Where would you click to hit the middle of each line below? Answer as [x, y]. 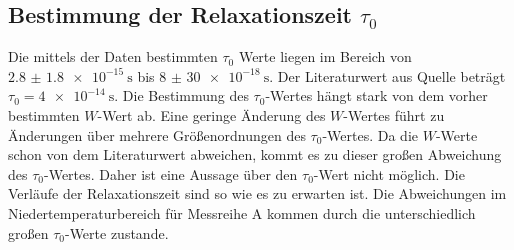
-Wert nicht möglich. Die [389, 173]
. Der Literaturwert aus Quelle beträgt [387, 75]
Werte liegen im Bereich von [325, 56]
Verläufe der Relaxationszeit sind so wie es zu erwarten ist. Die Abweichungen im [257, 193]
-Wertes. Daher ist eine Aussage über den [171, 173]
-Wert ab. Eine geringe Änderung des [211, 114]
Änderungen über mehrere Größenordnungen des [157, 134]
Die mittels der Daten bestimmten [113, 56]
